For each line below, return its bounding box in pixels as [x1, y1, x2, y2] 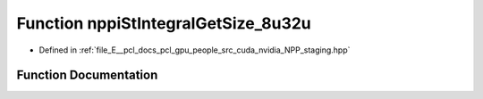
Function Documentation [16, 68, 158, 83]
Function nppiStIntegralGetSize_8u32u [16, 13, 312, 33]
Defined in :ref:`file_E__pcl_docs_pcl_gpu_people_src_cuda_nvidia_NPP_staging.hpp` [38, 45, 351, 55]
